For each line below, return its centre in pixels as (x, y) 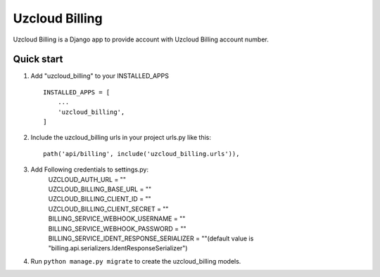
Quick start (38, 59)
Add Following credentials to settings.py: (90, 169)
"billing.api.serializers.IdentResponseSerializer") (118, 248)
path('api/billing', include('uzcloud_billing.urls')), (141, 154)
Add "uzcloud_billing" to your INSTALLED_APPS (100, 76)
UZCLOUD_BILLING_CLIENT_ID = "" (100, 199)
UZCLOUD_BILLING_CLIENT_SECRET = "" (108, 209)
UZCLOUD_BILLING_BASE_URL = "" (100, 189)
